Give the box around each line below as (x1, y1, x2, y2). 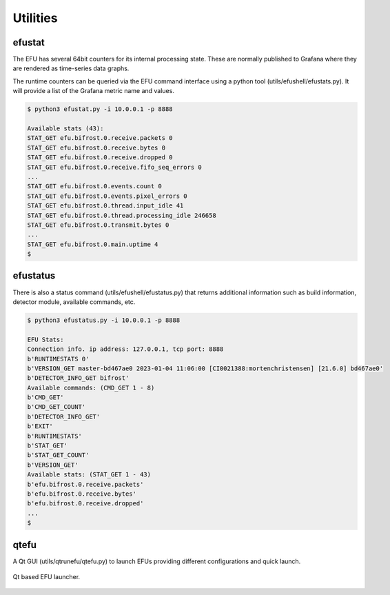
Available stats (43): (27, 125, 104, 132)
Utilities (12, 10, 58, 26)
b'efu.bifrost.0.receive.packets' (27, 480, 144, 488)
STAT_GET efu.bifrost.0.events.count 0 (27, 183, 162, 190)
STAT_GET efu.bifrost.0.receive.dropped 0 (27, 154, 173, 161)
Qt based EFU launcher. (12, 573, 81, 581)
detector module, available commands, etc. (12, 297, 136, 306)
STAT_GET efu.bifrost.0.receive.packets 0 (27, 134, 173, 142)
